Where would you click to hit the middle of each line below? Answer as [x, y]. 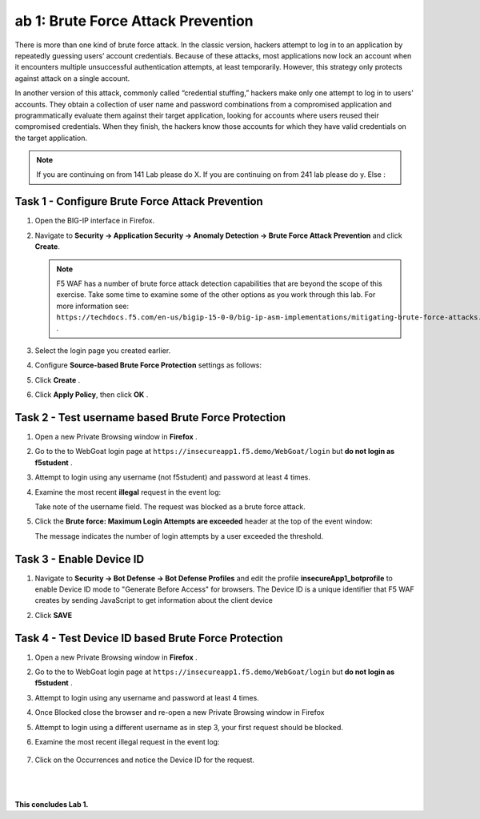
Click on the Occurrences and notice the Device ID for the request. [145, 760]
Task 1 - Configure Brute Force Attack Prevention [139, 201]
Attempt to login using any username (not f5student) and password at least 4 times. [173, 477]
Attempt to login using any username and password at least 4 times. [147, 697]
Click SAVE [53, 615]
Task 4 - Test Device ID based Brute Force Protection [149, 638]
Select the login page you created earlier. [103, 350]
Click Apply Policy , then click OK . [92, 395]
